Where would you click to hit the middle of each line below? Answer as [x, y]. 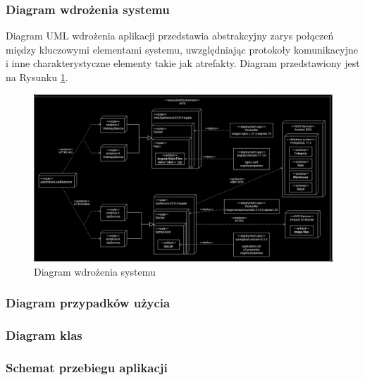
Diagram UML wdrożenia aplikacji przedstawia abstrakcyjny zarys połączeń [170, 36]
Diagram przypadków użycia [88, 303]
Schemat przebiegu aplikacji [87, 368]
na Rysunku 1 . [37, 77]
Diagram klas [44, 335]
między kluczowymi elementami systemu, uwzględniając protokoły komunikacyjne [182, 49]
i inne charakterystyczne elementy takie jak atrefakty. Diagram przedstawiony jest [183, 63]
